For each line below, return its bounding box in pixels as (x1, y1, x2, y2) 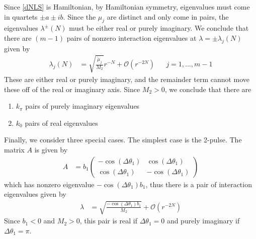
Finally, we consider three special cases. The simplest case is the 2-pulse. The (4, 134, 242, 145)
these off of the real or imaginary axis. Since (4, 84, 140, 94)
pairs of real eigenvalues (25, 117, 98, 128)
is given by (34, 144, 68, 154)
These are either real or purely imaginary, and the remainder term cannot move (4, 73, 250, 84)
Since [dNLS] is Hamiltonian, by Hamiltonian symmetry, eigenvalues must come (4, 2, 250, 12)
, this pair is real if (79, 215, 137, 226)
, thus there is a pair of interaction (145, 179, 252, 189)
